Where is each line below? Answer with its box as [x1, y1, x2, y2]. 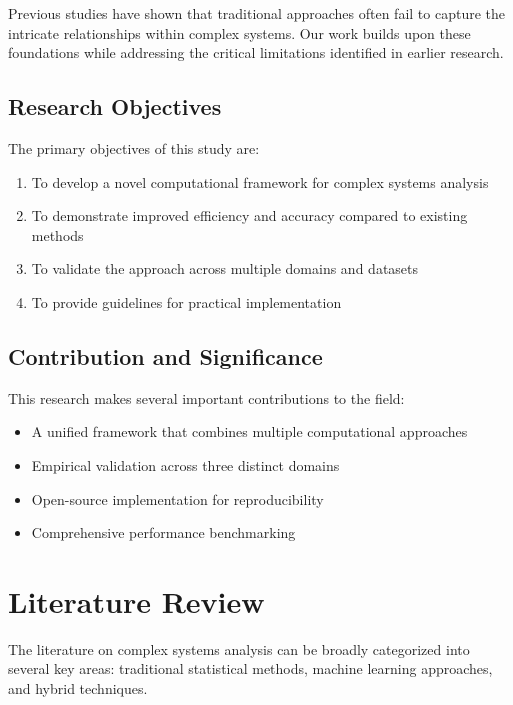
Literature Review [8, 580, 265, 621]
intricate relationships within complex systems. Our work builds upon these [8, 22, 471, 43]
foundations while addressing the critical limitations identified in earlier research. [8, 42, 504, 63]
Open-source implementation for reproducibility [31, 488, 324, 509]
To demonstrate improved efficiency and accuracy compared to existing [31, 205, 468, 226]
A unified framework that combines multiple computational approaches [31, 421, 468, 442]
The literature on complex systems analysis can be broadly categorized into [8, 638, 470, 659]
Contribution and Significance [8, 340, 323, 371]
